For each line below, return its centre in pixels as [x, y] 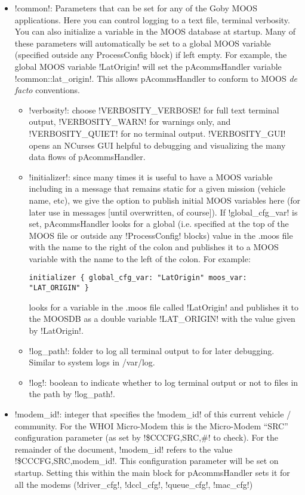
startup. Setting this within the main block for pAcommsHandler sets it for [152, 472]
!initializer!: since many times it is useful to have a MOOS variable [151, 176]
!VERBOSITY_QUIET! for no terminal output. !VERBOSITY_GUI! [157, 133]
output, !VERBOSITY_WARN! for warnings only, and [130, 122]
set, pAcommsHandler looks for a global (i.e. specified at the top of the [159, 224]
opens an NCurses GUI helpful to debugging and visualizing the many [157, 145]
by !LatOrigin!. [56, 330]
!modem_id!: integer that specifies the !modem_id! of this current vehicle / [153, 413]
